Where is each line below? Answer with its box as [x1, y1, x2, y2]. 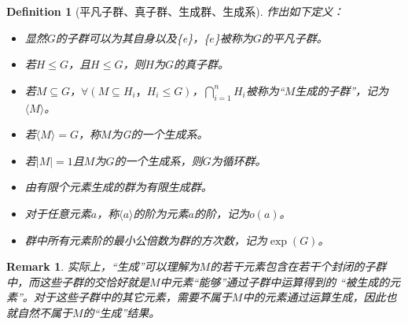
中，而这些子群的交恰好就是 [6, 273, 149, 290]
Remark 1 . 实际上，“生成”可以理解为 [6, 258, 200, 275]
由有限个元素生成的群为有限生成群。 [24, 179, 212, 195]
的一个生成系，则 [114, 152, 203, 168]
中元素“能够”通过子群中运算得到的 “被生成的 [160, 273, 390, 290]
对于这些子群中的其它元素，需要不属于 [33, 289, 232, 305]
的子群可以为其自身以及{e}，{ [55, 29, 210, 46]
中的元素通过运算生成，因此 [242, 289, 386, 305]
